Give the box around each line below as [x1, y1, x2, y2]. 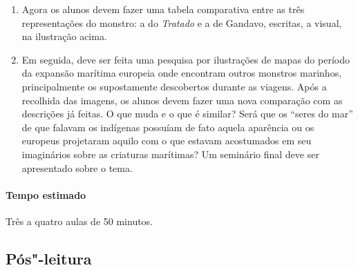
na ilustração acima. [21, 29, 107, 44]
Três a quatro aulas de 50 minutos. [6, 213, 153, 228]
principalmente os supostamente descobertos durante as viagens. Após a [21, 79, 327, 93]
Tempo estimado [6, 187, 86, 202]
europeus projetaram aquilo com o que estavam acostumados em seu [21, 133, 312, 148]
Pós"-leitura [6, 247, 92, 269]
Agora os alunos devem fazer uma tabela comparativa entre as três [21, 2, 305, 16]
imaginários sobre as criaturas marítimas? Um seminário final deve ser [21, 146, 319, 161]
